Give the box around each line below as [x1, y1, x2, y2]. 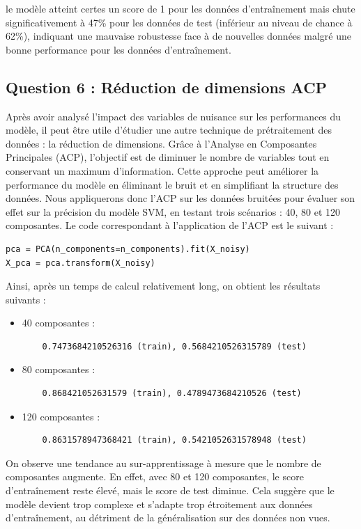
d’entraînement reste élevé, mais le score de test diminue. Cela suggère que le [6, 483, 335, 498]
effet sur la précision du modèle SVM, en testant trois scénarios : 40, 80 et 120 [6, 204, 341, 219]
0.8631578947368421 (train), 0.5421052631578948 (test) [42, 435, 307, 445]
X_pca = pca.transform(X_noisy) [6, 258, 155, 268]
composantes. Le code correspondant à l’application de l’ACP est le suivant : [6, 218, 334, 232]
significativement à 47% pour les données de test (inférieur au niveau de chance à [6, 15, 353, 29]
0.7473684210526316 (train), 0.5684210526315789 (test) [42, 341, 307, 352]
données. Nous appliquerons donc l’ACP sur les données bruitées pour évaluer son [6, 191, 355, 205]
